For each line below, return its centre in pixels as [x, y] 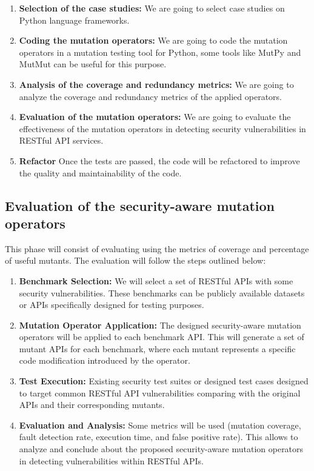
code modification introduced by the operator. [105, 360]
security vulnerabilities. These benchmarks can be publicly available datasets [162, 292]
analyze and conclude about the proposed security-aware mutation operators [161, 449]
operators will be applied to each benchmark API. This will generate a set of [162, 337]
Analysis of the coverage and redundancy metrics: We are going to [156, 84]
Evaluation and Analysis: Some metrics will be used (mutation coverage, [160, 425]
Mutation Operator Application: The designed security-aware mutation [160, 325]
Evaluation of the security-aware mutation [140, 205]
